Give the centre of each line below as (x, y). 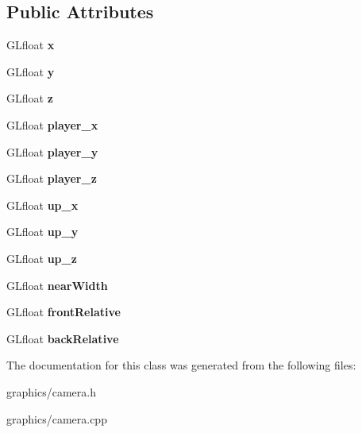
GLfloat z (30, 98)
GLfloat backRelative (63, 338)
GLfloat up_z (42, 258)
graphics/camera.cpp (57, 418)
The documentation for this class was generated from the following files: (181, 365)
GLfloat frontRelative (64, 312)
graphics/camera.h (51, 391)
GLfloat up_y (42, 232)
